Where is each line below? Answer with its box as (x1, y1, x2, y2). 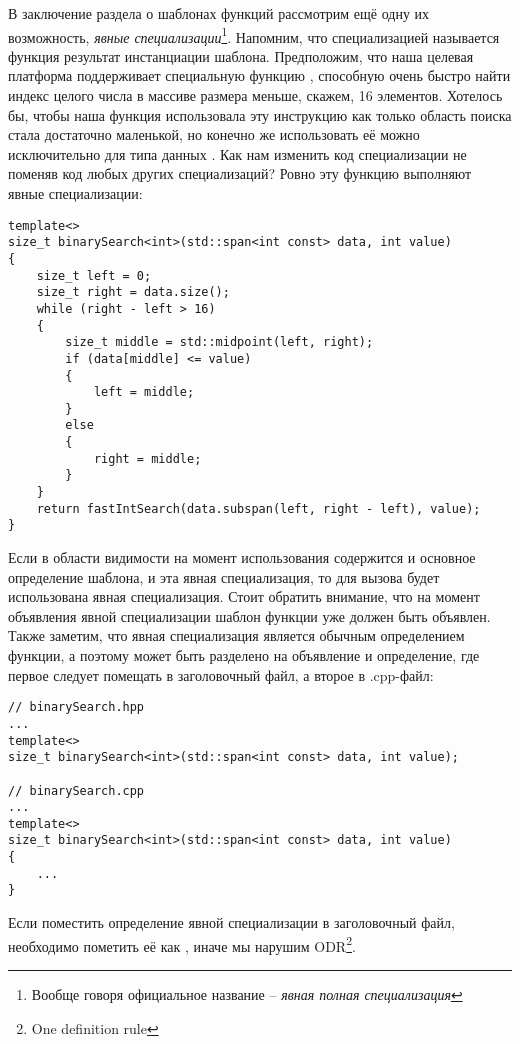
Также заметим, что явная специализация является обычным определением (8, 625, 465, 646)
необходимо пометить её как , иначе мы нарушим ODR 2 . (8, 932, 356, 956)
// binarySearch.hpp (8, 700, 145, 715)
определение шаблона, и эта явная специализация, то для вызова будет (8, 566, 440, 587)
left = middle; (93, 385, 195, 400)
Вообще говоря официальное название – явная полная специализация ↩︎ (31, 983, 463, 1004)
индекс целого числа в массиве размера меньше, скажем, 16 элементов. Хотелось (8, 85, 503, 106)
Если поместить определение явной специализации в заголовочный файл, (8, 912, 455, 933)
